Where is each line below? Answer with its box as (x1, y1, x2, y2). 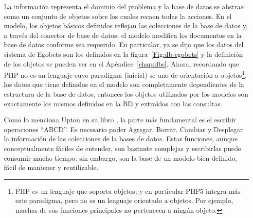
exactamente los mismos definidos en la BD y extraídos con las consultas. (4, 98, 222, 108)
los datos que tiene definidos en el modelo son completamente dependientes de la (4, 79, 244, 89)
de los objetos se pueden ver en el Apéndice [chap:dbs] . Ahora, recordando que (4, 58, 239, 68)
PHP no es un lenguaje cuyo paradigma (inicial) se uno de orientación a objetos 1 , (4, 68, 247, 80)
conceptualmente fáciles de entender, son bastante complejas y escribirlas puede (4, 143, 241, 153)
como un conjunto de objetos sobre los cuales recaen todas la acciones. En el (4, 11, 232, 21)
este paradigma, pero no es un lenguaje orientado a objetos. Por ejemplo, (15, 195, 233, 205)
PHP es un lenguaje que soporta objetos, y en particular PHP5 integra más (15, 185, 241, 196)
